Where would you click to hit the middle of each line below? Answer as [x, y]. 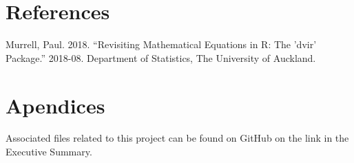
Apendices [55, 105]
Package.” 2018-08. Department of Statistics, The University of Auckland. [161, 57]
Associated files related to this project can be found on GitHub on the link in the [177, 138]
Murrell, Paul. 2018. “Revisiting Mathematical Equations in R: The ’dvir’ [161, 44]
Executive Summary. [49, 152]
